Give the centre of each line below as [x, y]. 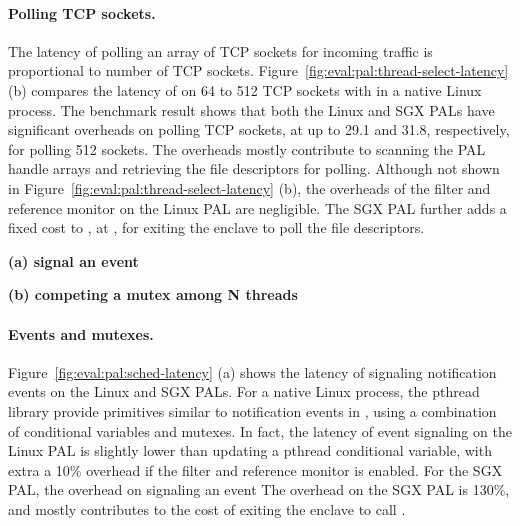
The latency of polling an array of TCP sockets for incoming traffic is [220, 50]
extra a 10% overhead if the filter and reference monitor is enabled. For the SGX [255, 469]
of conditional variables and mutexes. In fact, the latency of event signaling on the [260, 430]
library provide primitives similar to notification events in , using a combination [252, 410]
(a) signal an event [73, 260]
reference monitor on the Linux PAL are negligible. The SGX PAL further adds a [257, 207]
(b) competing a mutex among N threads [153, 294]
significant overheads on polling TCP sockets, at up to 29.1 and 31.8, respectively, [259, 129]
